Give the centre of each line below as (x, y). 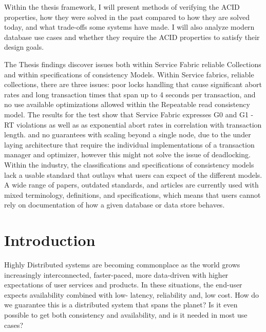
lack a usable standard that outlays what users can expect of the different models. (133, 174)
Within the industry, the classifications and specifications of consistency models (129, 164)
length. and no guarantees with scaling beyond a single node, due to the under (128, 134)
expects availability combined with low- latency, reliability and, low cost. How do (132, 294)
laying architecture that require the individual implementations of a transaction (129, 144)
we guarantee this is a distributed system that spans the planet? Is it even (121, 305)
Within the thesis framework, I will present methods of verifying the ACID (122, 7)
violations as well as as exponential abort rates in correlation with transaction (139, 124)
